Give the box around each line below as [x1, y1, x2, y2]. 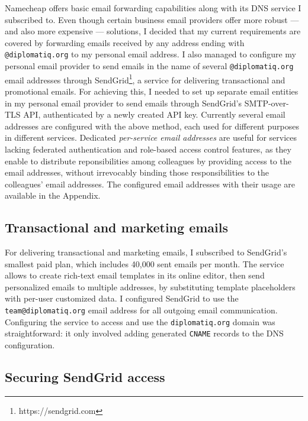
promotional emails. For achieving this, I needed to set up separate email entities [5, 85, 299, 97]
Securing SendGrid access [5, 368, 165, 386]
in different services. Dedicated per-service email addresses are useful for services [5, 131, 297, 144]
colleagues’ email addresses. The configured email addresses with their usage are [5, 177, 295, 190]
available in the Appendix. [5, 189, 101, 202]
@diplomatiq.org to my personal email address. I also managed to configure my [5, 48, 296, 60]
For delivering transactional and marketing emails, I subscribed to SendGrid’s [5, 246, 287, 258]
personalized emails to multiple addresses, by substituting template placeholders [5, 280, 296, 293]
